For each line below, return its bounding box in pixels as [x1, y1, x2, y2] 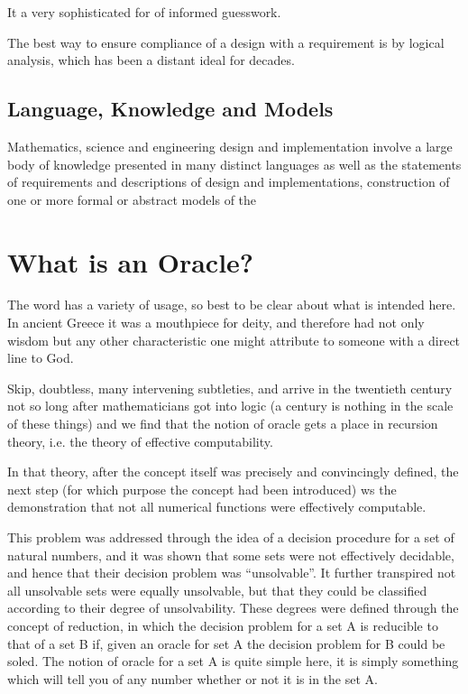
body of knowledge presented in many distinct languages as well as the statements [7, 154, 462, 173]
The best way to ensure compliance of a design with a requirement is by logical [7, 32, 445, 51]
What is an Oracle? [7, 243, 254, 280]
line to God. [7, 348, 74, 367]
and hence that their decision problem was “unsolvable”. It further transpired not [7, 563, 456, 582]
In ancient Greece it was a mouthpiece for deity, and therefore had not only [7, 313, 425, 332]
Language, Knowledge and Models [7, 95, 334, 123]
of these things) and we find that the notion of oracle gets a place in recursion [7, 414, 438, 433]
